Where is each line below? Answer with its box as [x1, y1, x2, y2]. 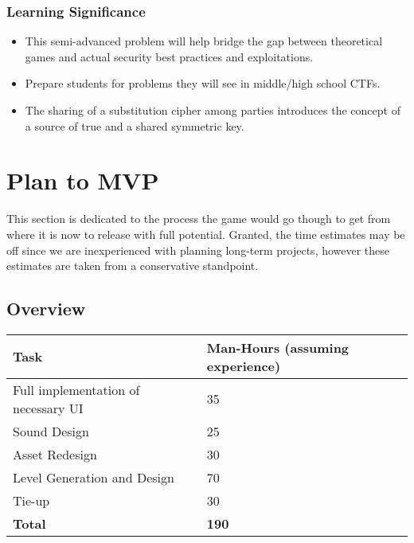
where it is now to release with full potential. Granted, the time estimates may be [6, 225, 405, 242]
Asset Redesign [13, 444, 97, 463]
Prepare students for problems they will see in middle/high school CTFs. [25, 75, 381, 92]
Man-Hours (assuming [206, 338, 350, 357]
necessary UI [13, 398, 84, 417]
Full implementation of [13, 380, 140, 399]
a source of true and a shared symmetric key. [25, 117, 244, 134]
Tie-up [13, 490, 50, 510]
